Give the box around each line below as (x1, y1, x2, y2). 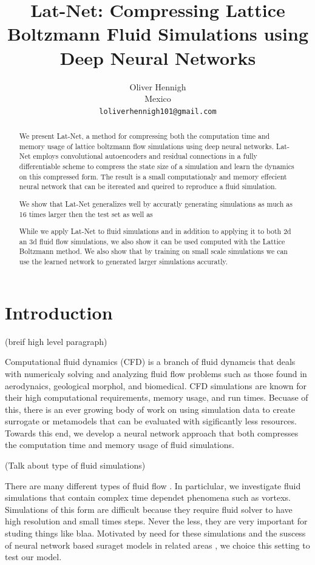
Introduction (5, 299, 113, 324)
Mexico (144, 92, 171, 105)
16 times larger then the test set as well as (19, 209, 153, 219)
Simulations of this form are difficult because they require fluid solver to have (5, 503, 293, 515)
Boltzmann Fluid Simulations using (7, 21, 309, 46)
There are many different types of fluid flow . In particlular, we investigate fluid (5, 479, 301, 492)
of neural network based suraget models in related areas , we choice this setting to (5, 538, 310, 551)
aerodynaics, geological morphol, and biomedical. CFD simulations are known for (5, 379, 307, 392)
